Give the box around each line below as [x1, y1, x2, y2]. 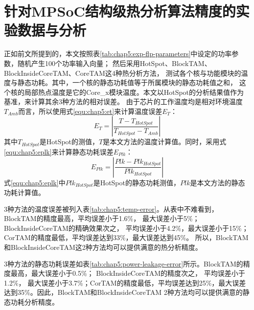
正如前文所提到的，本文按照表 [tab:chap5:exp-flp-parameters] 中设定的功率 [4, 48, 232, 59]
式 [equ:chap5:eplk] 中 [4, 177, 66, 187]
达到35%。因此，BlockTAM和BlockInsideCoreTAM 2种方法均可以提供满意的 [4, 287, 243, 297]
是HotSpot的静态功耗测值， [93, 177, 180, 187]
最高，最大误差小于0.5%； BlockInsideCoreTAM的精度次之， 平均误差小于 [10, 268, 245, 278]
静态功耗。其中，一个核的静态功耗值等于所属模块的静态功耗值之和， [17, 77, 237, 88]
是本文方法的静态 [190, 177, 245, 187]
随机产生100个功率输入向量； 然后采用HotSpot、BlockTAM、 [17, 58, 211, 68]
